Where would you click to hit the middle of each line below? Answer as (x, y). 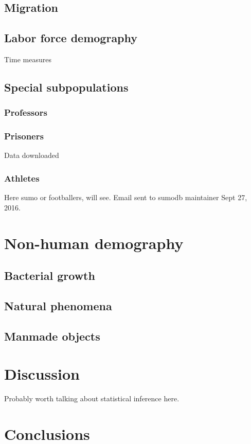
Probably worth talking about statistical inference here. (92, 398)
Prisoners (24, 136)
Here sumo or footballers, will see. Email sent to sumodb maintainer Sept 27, (126, 197)
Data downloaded (32, 155)
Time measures (28, 59)
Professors (26, 112)
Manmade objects (52, 336)
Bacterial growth (50, 276)
